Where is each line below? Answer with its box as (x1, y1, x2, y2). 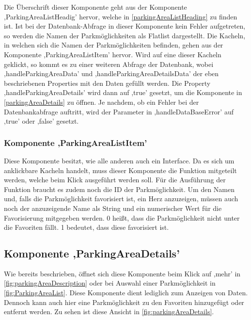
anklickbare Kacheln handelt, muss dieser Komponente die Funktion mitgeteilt (4, 165, 237, 175)
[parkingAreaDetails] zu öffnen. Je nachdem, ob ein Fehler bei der (4, 96, 199, 107)
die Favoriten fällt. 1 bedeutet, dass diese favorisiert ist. (4, 222, 169, 232)
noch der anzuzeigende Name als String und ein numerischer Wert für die (4, 203, 222, 213)
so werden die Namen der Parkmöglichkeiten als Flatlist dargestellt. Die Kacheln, (4, 30, 246, 40)
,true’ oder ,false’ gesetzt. (4, 116, 79, 126)
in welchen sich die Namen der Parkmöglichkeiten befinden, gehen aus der (4, 40, 223, 50)
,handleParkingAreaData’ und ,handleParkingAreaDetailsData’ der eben (4, 68, 219, 79)
